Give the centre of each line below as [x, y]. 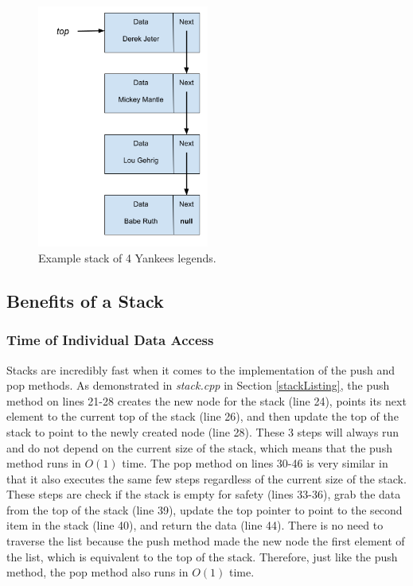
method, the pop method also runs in [97, 572]
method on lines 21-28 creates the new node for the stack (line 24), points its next [206, 400]
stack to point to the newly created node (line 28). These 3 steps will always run [203, 431]
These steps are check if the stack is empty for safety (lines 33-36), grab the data [204, 494]
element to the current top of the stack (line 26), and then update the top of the [203, 416]
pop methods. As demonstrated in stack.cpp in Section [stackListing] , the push [198, 385]
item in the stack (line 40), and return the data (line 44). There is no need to [195, 525]
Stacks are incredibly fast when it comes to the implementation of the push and [201, 369]
